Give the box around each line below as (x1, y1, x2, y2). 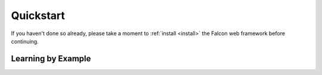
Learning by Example (11, 54, 91, 64)
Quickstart (11, 9, 66, 22)
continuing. (11, 37, 39, 45)
